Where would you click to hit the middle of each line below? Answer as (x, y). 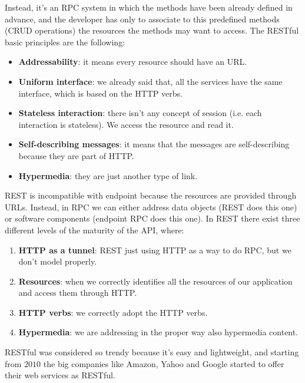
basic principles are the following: (65, 42)
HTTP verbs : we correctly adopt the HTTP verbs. (113, 312)
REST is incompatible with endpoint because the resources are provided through (151, 195)
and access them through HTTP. (78, 293)
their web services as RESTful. (60, 375)
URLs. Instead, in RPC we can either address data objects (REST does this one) (151, 207)
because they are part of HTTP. (76, 155)
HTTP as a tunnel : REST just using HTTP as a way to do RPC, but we (155, 250)
